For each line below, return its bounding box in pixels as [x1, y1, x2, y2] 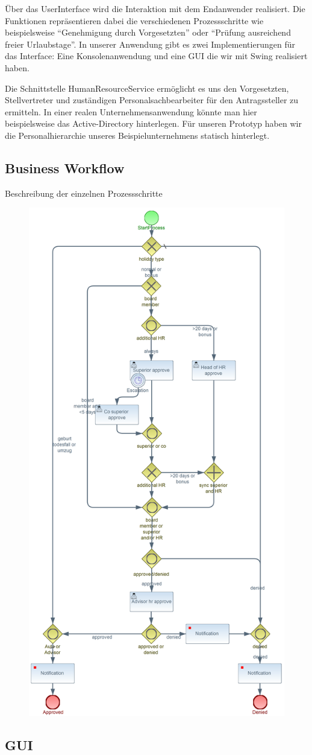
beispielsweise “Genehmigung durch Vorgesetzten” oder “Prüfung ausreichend [5, 26, 291, 39]
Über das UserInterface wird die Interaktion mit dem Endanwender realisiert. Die [5, 2, 305, 14]
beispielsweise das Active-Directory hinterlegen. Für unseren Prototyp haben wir [5, 117, 302, 130]
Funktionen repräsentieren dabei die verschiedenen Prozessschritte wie [5, 14, 264, 27]
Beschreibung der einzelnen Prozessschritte [5, 186, 163, 199]
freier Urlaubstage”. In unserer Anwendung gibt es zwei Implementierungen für [5, 37, 295, 50]
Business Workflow [5, 158, 125, 177]
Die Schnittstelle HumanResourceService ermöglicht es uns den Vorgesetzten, [5, 81, 289, 94]
